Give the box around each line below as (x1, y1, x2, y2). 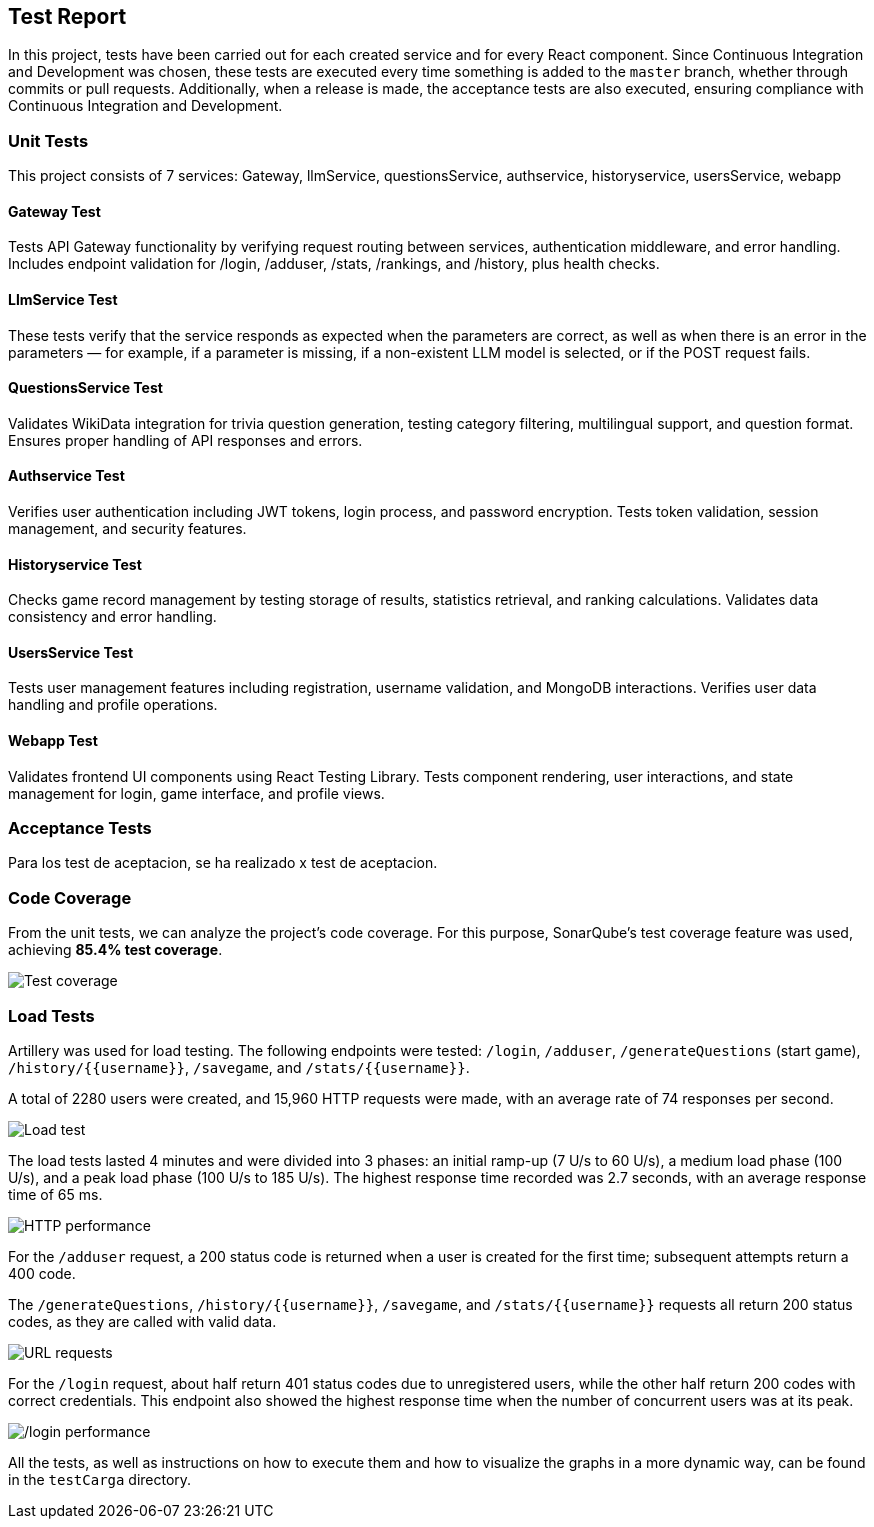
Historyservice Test (8, 555, 142, 573)
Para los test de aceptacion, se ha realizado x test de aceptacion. (8, 854, 438, 872)
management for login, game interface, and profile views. (8, 784, 385, 802)
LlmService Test (8, 291, 118, 308)
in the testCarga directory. (8, 1470, 192, 1488)
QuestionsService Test (8, 379, 163, 397)
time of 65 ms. (8, 1185, 103, 1203)
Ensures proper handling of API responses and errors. (8, 431, 363, 449)
